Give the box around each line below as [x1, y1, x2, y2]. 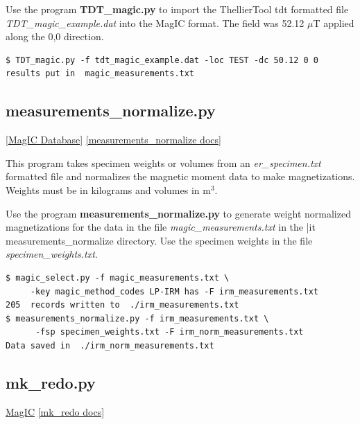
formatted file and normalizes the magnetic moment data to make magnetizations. [6, 169, 355, 184]
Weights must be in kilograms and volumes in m [6, 182, 211, 197]
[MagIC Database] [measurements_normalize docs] [6, 132, 221, 147]
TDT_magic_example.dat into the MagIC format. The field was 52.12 [6, 15, 305, 30]
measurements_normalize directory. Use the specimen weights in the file [6, 233, 313, 247]
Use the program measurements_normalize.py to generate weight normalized [6, 206, 351, 220]
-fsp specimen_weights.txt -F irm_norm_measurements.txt [35, 327, 304, 337]
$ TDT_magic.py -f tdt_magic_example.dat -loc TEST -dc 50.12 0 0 [6, 55, 319, 65]
